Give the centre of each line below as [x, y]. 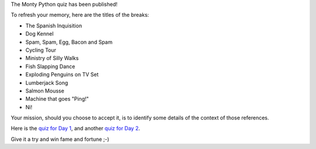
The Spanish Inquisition [54, 26]
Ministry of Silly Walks [52, 58]
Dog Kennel [39, 34]
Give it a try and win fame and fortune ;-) [60, 139]
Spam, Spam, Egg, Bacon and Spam [69, 42]
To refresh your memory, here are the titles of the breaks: [80, 15]
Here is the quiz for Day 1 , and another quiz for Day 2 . [75, 129]
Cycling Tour [41, 50]
